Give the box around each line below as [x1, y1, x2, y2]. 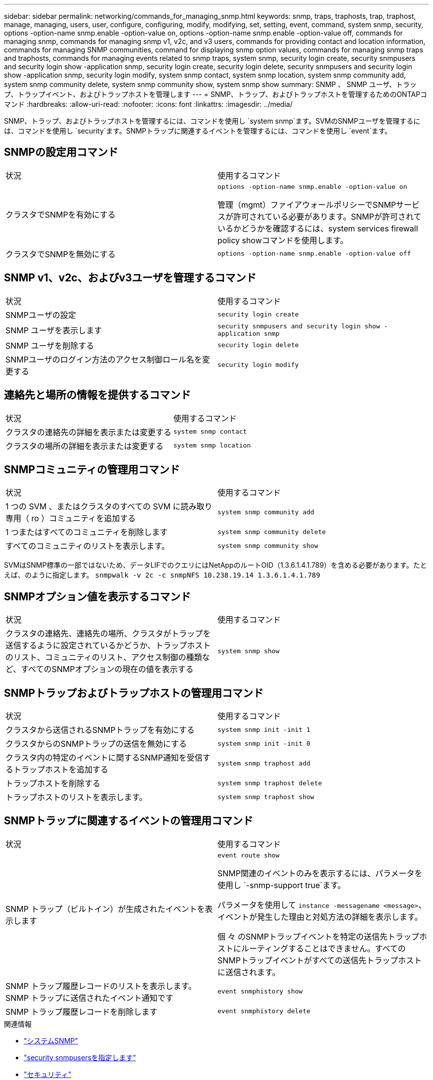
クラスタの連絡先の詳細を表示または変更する [5, 427, 172, 437]
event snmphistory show [217, 988, 303, 995]
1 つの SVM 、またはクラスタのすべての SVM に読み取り [5, 501, 213, 512]
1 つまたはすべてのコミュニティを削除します [5, 527, 168, 538]
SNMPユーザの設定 [5, 310, 76, 320]
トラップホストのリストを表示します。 [5, 792, 147, 803]
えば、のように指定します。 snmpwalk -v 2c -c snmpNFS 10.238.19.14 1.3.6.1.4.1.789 [4, 571, 320, 580]
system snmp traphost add [217, 759, 310, 767]
